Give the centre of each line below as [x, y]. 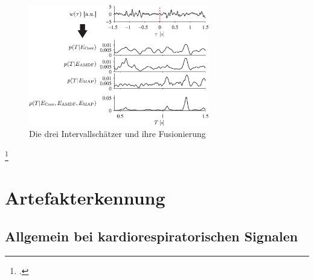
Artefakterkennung [85, 198]
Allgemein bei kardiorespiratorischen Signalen [152, 236]
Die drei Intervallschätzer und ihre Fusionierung [117, 134]
